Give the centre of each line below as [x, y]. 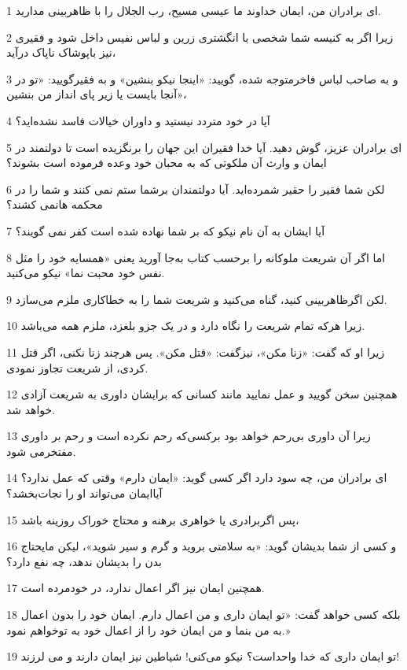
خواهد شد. [31, 409]
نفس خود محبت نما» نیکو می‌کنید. [86, 273]
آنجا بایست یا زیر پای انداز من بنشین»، [97, 94]
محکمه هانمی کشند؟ [55, 204]
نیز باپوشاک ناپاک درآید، [61, 52]
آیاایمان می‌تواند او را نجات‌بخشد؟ [84, 493]
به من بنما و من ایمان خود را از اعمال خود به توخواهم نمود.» [148, 629]
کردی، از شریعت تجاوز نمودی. [77, 367]
